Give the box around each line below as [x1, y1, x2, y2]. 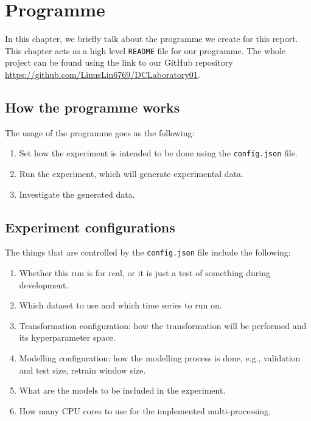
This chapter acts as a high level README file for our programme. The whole [5, 44, 286, 57]
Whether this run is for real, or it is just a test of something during [19, 266, 270, 279]
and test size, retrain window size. [19, 363, 146, 376]
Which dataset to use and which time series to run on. [19, 299, 222, 311]
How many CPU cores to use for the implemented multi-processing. [19, 404, 271, 417]
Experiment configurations [5, 217, 175, 236]
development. [19, 278, 69, 291]
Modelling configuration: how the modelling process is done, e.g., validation [19, 352, 301, 364]
